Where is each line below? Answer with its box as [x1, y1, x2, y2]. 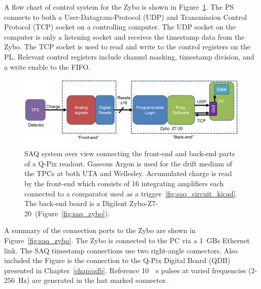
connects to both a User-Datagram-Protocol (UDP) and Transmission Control [4, 11, 247, 22]
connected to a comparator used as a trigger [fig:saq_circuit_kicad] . [24, 188, 238, 198]
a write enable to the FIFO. [4, 61, 90, 72]
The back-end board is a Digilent [24, 198, 127, 209]
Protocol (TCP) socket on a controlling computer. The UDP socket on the [4, 21, 236, 32]
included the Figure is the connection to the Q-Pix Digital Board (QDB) [4, 255, 231, 266]
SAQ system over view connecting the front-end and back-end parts [24, 148, 235, 159]
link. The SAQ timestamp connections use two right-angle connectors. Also [4, 245, 238, 255]
